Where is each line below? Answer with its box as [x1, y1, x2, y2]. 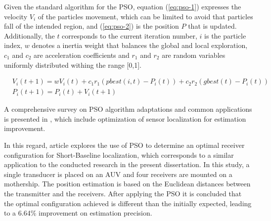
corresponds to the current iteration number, [62, 30, 197, 41]
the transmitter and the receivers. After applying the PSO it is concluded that [4, 188, 242, 198]
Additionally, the [4, 30, 55, 41]
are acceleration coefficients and [34, 49, 130, 60]
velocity [4, 11, 28, 21]
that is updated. [188, 21, 237, 31]
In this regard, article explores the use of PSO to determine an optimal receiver [4, 140, 245, 150]
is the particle [204, 30, 246, 41]
